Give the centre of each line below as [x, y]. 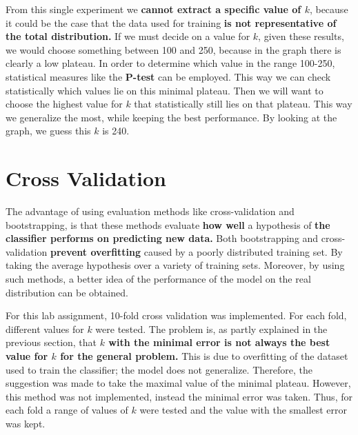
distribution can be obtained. [67, 292]
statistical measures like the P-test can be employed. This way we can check [168, 76]
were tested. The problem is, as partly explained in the [211, 328]
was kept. [26, 423]
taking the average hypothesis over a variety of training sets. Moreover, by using [175, 265]
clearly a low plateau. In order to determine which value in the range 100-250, [170, 63]
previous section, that [51, 342]
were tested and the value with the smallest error [243, 410]
